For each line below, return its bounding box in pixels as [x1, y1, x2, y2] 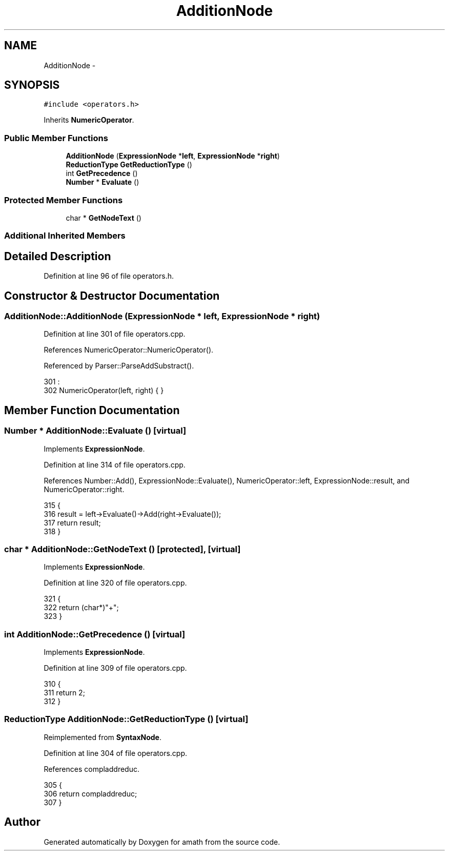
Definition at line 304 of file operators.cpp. [44, 748, 188, 757]
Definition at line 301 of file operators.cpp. [44, 329, 186, 339]
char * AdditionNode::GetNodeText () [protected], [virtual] [4, 543, 241, 554]
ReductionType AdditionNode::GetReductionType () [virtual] [4, 714, 249, 725]
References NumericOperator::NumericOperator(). [44, 345, 214, 355]
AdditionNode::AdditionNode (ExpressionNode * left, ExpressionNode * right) [4, 311, 320, 321]
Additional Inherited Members [4, 230, 126, 241]
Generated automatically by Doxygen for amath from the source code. [44, 837, 280, 846]
